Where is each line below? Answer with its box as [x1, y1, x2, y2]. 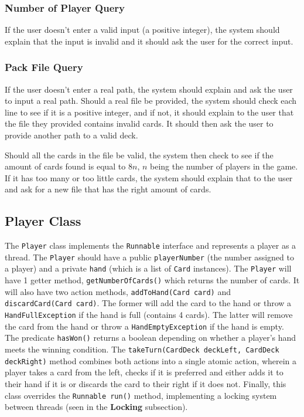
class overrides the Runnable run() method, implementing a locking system [5, 389, 277, 401]
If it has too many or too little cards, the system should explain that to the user [5, 171, 293, 184]
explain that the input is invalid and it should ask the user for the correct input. [5, 35, 293, 47]
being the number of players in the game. [150, 160, 298, 172]
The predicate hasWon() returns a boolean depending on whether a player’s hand [5, 331, 296, 344]
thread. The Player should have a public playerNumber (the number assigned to [5, 250, 294, 263]
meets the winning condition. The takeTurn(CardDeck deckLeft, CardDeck [5, 343, 279, 355]
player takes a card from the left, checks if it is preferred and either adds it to [5, 366, 283, 378]
